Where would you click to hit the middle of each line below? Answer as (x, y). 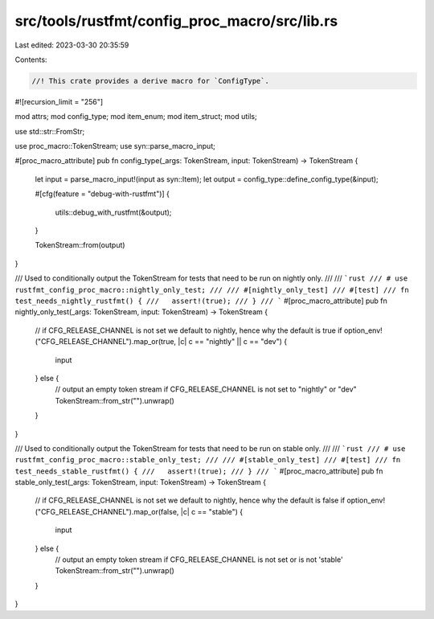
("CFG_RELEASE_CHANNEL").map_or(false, (107, 511)
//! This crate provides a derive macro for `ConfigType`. (150, 81)
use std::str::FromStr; (50, 131)
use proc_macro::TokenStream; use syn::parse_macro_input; (115, 146)
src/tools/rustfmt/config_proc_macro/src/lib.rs (176, 21)
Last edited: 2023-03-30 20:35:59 (72, 45)
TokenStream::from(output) (80, 245)
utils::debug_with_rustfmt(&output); (113, 212)
